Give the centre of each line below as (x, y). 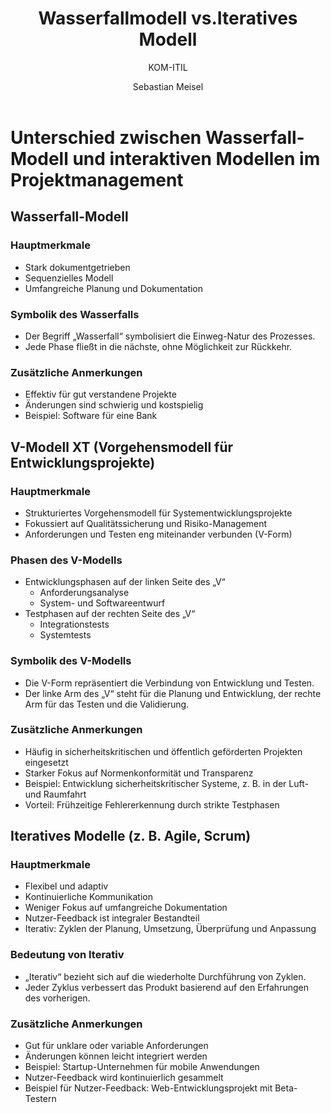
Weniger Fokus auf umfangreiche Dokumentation (126, 908)
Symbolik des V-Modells (71, 661)
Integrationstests (74, 624)
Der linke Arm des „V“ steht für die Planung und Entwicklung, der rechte (173, 693)
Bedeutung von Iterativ (67, 955)
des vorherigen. (57, 998)
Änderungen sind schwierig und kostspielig (114, 405)
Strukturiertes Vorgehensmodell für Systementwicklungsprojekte (158, 513)
